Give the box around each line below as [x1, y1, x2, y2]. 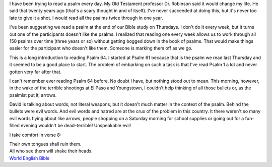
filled [9, 123, 20, 129]
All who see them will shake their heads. [9, 148, 93, 154]
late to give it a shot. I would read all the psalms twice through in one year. [9, 15, 163, 21]
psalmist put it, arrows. [9, 92, 57, 98]
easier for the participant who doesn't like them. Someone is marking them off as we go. [9, 45, 193, 51]
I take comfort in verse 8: [9, 132, 61, 138]
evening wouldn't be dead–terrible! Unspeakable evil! [21, 123, 131, 129]
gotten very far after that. [9, 69, 62, 75]
